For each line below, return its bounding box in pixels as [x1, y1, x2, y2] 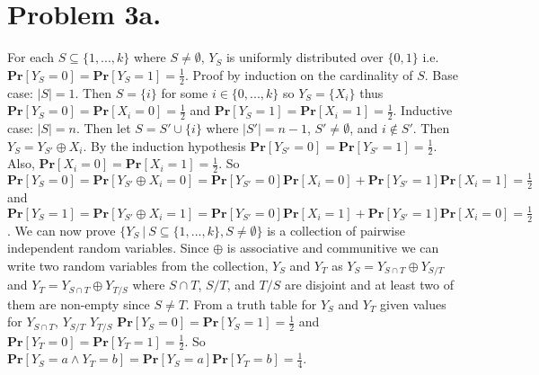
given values [380, 294, 446, 313]
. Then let [75, 118, 131, 137]
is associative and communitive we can [226, 238, 439, 257]
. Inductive [393, 101, 453, 120]
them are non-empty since [7, 294, 150, 313]
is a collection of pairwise [267, 220, 405, 239]
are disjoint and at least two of [284, 275, 454, 294]
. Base [424, 65, 458, 84]
